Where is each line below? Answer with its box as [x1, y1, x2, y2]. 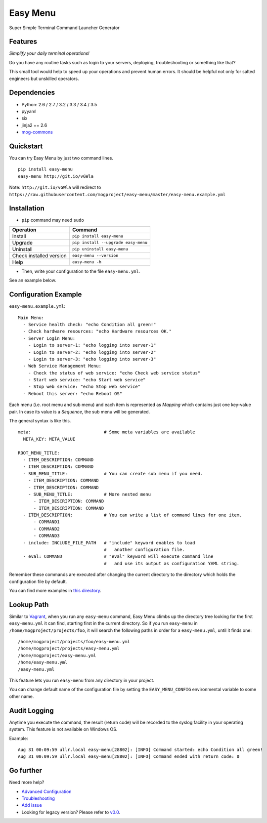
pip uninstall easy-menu [72, 247, 128, 252]
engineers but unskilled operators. [9, 76, 79, 82]
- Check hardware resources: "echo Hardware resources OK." [23, 329, 172, 334]
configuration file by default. [9, 578, 67, 584]
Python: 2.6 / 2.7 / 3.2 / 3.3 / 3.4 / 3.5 [21, 101, 97, 107]
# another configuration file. [104, 547, 185, 553]
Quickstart [9, 142, 43, 150]
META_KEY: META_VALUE [23, 436, 76, 442]
